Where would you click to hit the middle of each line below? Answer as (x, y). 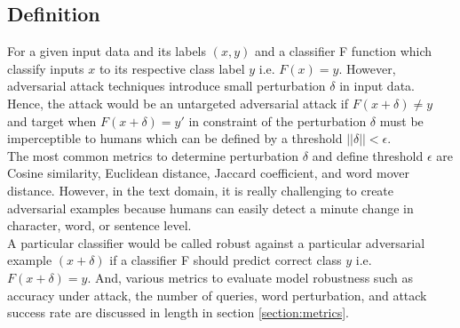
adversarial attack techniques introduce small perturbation (167, 86)
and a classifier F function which (343, 51)
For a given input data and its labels (107, 51)
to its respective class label (172, 68)
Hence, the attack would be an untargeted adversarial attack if (178, 103)
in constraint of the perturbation (278, 120)
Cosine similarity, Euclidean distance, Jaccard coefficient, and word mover (209, 173)
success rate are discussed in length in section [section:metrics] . (178, 312)
